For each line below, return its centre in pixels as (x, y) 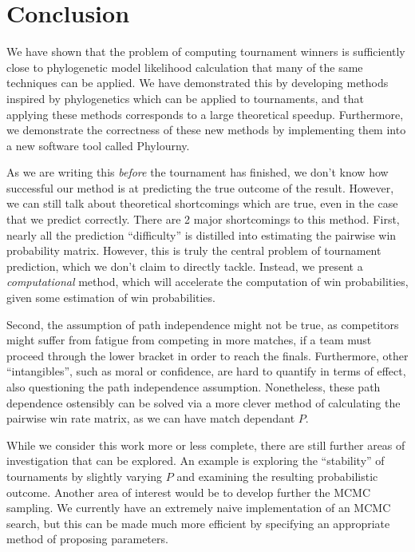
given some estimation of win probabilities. (111, 298)
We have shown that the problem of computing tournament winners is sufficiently (206, 52)
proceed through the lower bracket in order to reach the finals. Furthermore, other (207, 355)
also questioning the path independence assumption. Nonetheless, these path (194, 387)
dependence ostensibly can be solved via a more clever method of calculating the (204, 402)
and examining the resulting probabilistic (277, 476)
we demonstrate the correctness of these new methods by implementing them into (206, 130)
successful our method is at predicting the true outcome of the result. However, (200, 187)
